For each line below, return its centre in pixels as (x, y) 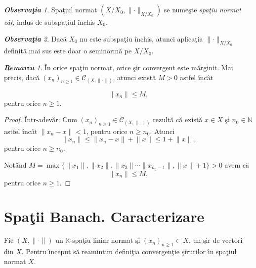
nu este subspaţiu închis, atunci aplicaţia (141, 38)
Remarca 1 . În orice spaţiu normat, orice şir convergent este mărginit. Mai (119, 67)
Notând (15, 164)
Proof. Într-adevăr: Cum (41, 119)
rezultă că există (178, 119)
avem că (237, 164)
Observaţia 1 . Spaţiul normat (51, 9)
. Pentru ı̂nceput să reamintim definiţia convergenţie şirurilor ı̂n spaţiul (129, 251)
